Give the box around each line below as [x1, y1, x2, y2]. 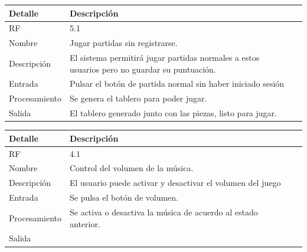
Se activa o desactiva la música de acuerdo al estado [69, 205, 258, 218]
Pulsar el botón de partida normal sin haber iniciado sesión [69, 77, 285, 90]
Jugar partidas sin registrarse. [69, 37, 178, 49]
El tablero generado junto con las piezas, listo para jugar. [69, 107, 277, 119]
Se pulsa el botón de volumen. [69, 191, 179, 204]
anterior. [69, 217, 100, 230]
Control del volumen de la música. [69, 162, 194, 174]
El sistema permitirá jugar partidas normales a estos [69, 51, 260, 64]
